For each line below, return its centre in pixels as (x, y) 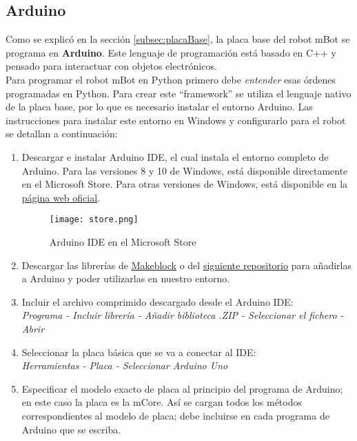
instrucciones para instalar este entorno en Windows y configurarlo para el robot (176, 120)
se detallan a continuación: (62, 134)
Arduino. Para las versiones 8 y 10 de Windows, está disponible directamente (185, 170)
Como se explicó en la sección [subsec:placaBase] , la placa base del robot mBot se (178, 39)
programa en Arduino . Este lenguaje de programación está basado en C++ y (171, 52)
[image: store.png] (94, 220)
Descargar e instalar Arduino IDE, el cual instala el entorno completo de (175, 156)
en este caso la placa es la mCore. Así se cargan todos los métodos (162, 402)
